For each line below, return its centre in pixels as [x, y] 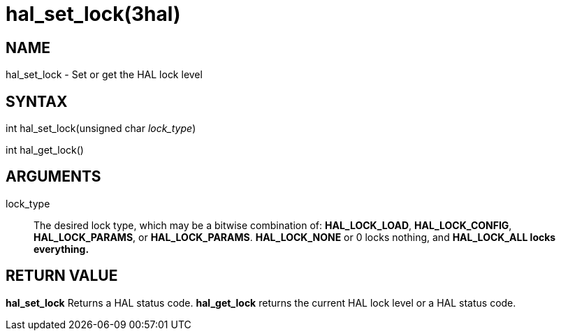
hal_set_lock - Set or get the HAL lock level [104, 75]
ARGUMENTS [53, 177]
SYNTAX [37, 101]
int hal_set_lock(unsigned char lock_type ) [101, 129]
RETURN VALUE [62, 276]
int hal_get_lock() [45, 150]
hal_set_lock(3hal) [93, 14]
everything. [61, 249]
